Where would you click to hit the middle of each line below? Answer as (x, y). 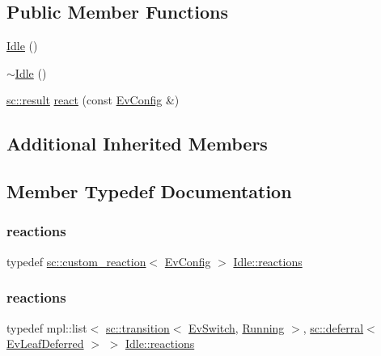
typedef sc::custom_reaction (76, 261)
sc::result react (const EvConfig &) (93, 100)
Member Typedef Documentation (149, 191)
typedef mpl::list (47, 327)
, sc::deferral (333, 327)
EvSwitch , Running (237, 327)
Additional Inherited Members (137, 144)
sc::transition (138, 327)
